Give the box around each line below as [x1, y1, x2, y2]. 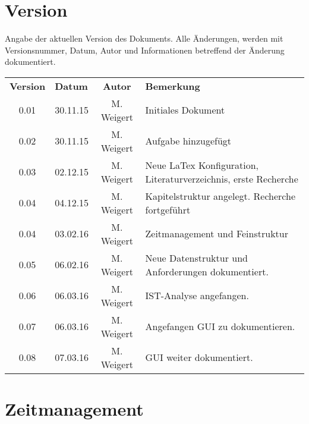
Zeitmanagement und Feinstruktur [145, 227, 288, 241]
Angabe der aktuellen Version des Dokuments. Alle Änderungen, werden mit [5, 32, 283, 45]
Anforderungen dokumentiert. [145, 264, 269, 278]
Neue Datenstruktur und [145, 250, 248, 265]
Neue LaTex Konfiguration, [145, 158, 259, 172]
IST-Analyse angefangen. [145, 288, 249, 303]
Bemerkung [145, 78, 200, 93]
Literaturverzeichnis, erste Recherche [145, 171, 298, 186]
